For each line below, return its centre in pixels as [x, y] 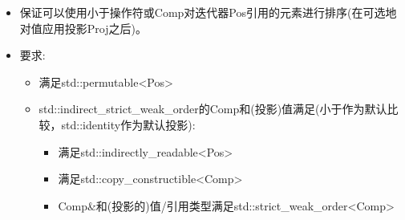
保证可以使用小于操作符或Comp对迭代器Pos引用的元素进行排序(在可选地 [208, 12]
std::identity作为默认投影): [128, 124]
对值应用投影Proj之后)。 [83, 28]
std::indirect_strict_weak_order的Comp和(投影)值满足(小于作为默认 [213, 109]
